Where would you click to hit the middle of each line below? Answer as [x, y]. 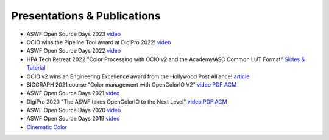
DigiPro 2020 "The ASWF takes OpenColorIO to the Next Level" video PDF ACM [127, 102]
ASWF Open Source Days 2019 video [73, 119]
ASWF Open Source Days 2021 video [73, 93]
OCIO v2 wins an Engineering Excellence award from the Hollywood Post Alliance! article [138, 76]
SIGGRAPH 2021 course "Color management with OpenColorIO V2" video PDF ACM [132, 84]
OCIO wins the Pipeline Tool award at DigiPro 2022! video [99, 42]
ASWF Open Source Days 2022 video [74, 51]
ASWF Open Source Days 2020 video [74, 110]
